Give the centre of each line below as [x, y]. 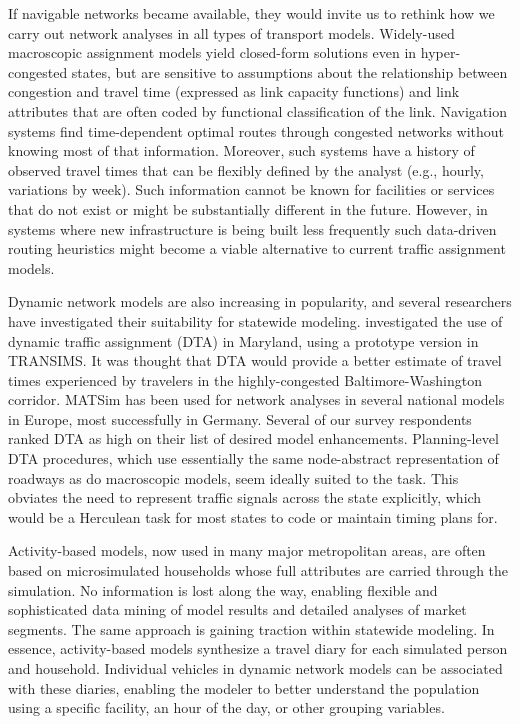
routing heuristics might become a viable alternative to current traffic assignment [257, 248]
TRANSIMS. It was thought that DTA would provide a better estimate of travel [255, 360]
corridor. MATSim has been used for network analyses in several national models [256, 399]
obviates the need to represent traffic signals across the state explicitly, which [245, 497]
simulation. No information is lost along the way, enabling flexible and [223, 589]
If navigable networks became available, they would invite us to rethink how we [251, 13]
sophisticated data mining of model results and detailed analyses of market [237, 609]
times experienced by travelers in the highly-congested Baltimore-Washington [245, 379]
